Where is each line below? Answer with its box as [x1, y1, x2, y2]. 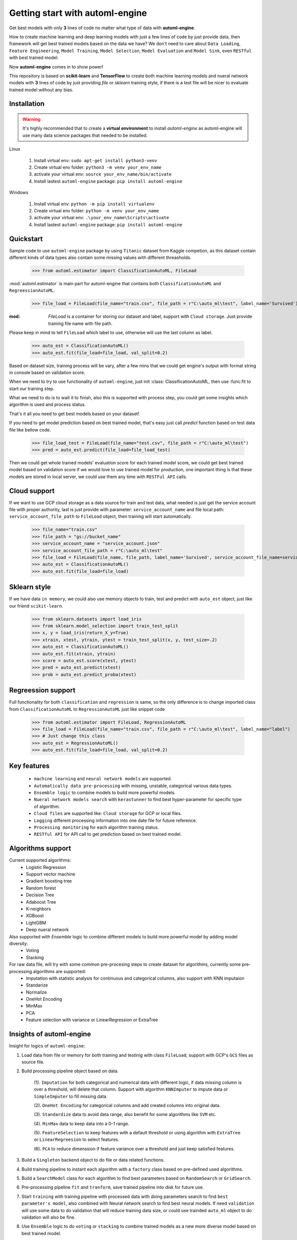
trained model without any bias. [9, 87, 74, 93]
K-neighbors [26, 906, 51, 912]
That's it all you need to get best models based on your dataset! [9, 411, 140, 417]
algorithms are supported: [33, 968, 86, 974]
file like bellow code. [9, 427, 51, 433]
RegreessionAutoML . [9, 288, 55, 294]
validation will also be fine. [21, 1214, 76, 1220]
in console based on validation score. [9, 370, 86, 375]
